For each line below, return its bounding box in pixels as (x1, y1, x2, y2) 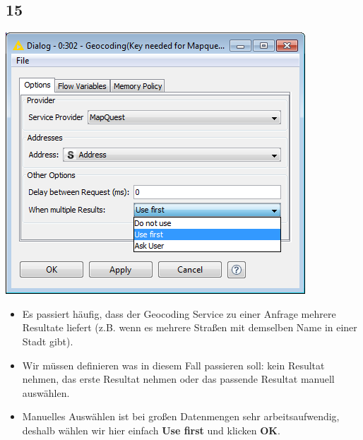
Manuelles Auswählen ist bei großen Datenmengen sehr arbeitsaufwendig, (22, 409, 340, 424)
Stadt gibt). (22, 333, 73, 348)
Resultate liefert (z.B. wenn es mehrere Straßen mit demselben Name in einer (22, 320, 357, 335)
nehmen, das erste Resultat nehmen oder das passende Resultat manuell (22, 371, 335, 386)
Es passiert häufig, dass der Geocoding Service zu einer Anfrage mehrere (22, 306, 336, 321)
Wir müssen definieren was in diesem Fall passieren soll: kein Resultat (22, 357, 325, 372)
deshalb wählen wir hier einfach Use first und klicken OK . (22, 422, 280, 437)
